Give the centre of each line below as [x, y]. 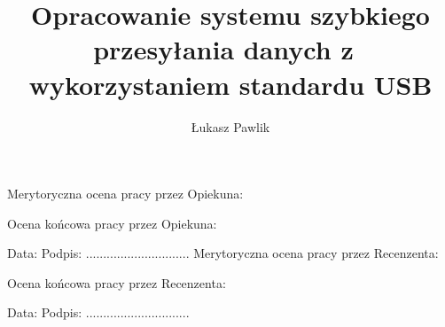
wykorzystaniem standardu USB [230, 84]
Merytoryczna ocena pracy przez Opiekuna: [125, 194]
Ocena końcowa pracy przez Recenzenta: [117, 282]
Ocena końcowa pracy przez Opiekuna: [112, 223]
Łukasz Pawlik [230, 126]
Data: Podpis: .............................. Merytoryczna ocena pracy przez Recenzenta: [223, 253]
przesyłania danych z [223, 49]
